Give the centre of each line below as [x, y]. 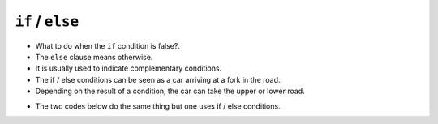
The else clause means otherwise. [94, 57]
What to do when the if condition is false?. [107, 45]
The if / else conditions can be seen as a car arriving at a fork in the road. [158, 79]
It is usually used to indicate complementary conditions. [129, 68]
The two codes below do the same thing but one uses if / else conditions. [158, 106]
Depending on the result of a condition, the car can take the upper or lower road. [170, 91]
